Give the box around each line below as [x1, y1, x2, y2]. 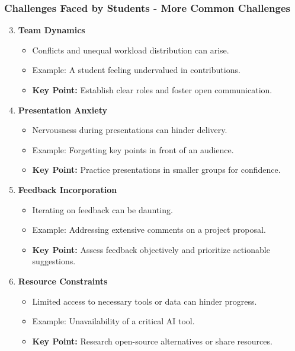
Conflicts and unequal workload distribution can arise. [32, 43, 229, 56]
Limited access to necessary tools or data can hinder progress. [32, 295, 257, 307]
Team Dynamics [18, 24, 85, 36]
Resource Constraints [18, 274, 108, 287]
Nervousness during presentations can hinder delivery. [32, 124, 227, 136]
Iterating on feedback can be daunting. [32, 203, 173, 216]
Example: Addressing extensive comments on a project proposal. [32, 223, 266, 236]
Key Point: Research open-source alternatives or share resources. [32, 334, 272, 347]
